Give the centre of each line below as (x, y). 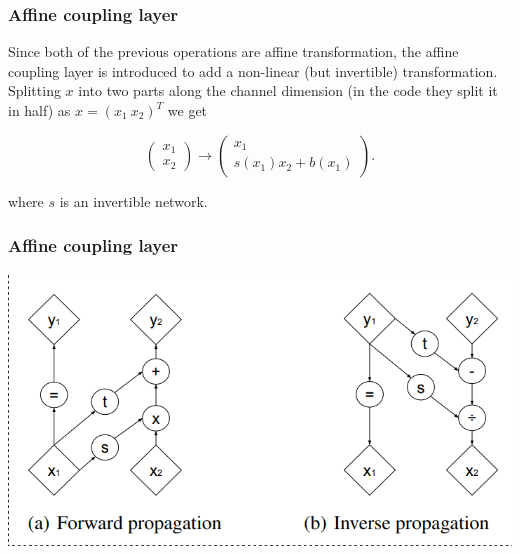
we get (187, 110)
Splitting (34, 90)
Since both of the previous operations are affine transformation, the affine (233, 51)
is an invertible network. (133, 200)
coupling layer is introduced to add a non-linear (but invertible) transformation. (253, 70)
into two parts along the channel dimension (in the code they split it (288, 90)
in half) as (39, 110)
